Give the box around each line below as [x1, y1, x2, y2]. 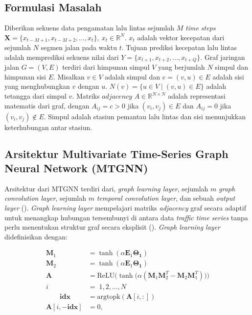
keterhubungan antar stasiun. [4, 122, 92, 132]
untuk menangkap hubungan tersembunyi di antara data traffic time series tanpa [4, 212, 248, 222]
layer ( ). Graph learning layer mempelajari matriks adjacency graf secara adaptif [4, 203, 246, 213]
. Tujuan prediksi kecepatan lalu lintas [121, 42, 237, 52]
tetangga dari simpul [4, 91, 67, 101]
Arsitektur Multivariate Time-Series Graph [4, 146, 229, 161]
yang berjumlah [158, 62, 205, 72]
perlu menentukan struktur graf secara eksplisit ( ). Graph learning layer [4, 222, 221, 232]
